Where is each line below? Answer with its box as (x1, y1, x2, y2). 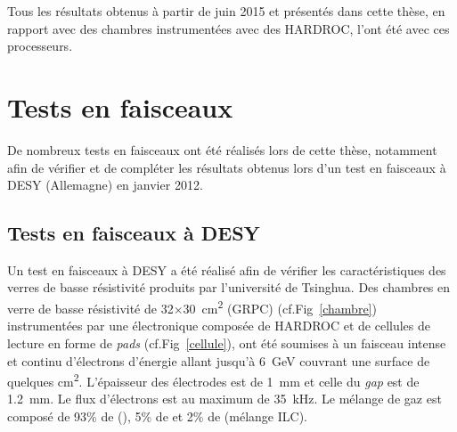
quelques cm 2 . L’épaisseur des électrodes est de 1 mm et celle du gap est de (7, 370, 420, 390)
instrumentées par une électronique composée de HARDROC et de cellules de (7, 316, 430, 335)
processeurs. (7, 37, 73, 55)
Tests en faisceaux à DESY (7, 219, 260, 247)
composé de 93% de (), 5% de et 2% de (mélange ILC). (7, 406, 307, 425)
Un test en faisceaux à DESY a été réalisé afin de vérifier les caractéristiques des (7, 260, 446, 279)
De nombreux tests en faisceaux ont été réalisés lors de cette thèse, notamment (7, 140, 437, 159)
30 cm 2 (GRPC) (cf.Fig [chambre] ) (183, 297, 377, 317)
